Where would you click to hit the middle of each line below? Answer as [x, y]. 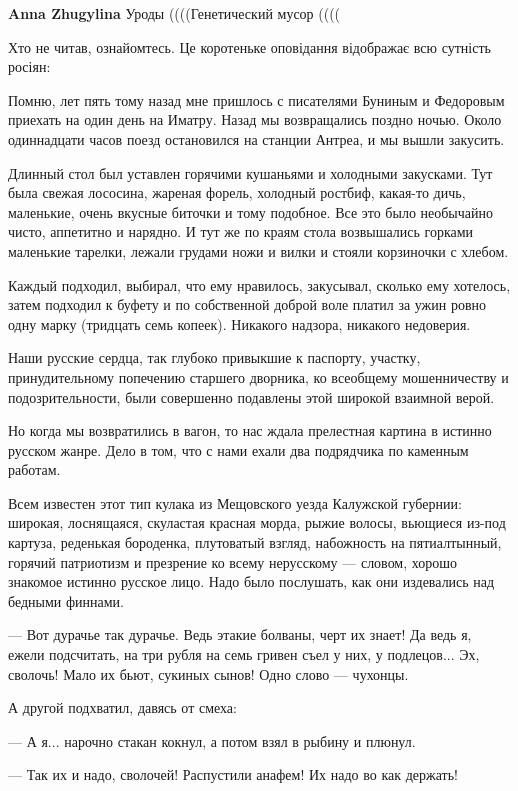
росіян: [29, 66]
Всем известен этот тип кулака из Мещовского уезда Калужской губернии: [235, 502]
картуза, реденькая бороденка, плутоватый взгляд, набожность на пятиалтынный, [255, 542]
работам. [34, 469]
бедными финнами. [66, 600]
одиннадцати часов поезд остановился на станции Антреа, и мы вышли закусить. [256, 138]
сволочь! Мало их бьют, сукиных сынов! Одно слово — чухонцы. [208, 673]
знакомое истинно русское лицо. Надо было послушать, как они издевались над [251, 581]
